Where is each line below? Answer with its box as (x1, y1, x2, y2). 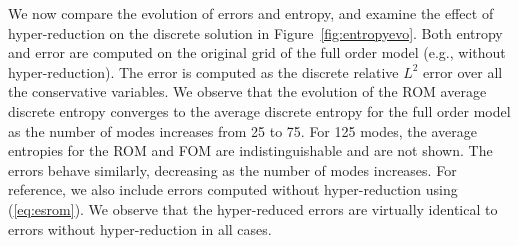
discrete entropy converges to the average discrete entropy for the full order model (8, 100, 511, 121)
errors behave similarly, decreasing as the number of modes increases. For (8, 159, 457, 180)
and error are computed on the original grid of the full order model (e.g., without (8, 42, 506, 63)
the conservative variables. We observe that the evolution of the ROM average (8, 81, 487, 102)
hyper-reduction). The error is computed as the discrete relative (8, 61, 399, 82)
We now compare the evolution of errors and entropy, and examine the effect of (8, 3, 494, 23)
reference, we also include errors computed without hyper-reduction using (8, 179, 458, 200)
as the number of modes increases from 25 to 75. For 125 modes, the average (8, 120, 477, 141)
